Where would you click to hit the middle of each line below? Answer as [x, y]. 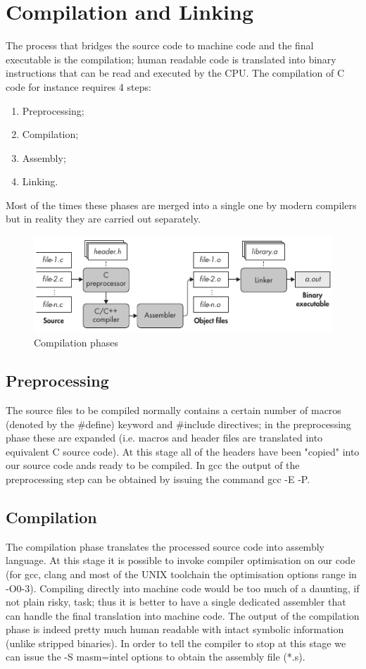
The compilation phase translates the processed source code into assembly [165, 546]
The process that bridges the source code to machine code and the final [160, 45]
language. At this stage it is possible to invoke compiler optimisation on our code [181, 560]
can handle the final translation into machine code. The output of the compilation [183, 615]
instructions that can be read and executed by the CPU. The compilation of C [175, 73]
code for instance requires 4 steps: [78, 86]
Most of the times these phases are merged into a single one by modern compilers [181, 205]
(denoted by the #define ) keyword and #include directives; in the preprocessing [178, 424]
